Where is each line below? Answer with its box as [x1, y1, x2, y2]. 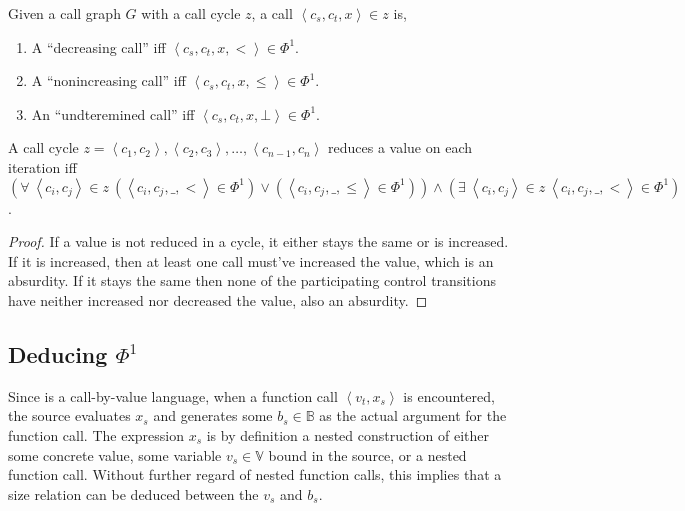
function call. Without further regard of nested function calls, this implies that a [8, 464, 502, 485]
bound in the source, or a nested [268, 444, 467, 465]
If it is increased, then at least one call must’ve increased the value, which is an [8, 250, 494, 271]
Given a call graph [8, 3, 121, 23]
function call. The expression [8, 424, 184, 445]
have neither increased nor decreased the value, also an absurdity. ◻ [8, 289, 428, 310]
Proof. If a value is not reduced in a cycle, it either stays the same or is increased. [8, 231, 509, 252]
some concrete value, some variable [8, 444, 222, 465]
